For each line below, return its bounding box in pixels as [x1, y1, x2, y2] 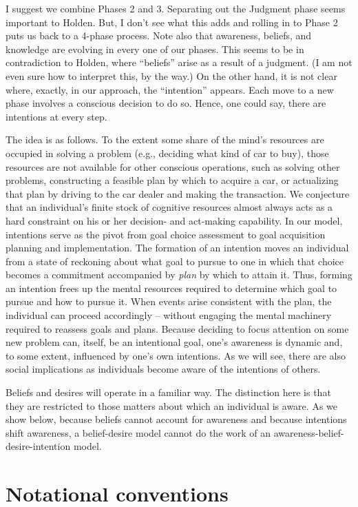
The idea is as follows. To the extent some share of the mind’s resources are [6, 132, 324, 147]
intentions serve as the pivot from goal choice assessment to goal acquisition [6, 227, 326, 241]
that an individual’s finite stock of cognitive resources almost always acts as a [6, 200, 333, 214]
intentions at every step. [6, 109, 107, 123]
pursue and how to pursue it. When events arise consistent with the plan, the [6, 294, 332, 309]
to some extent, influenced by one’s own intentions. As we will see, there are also [6, 348, 346, 362]
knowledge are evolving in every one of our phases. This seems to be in [6, 41, 304, 56]
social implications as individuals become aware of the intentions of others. [6, 362, 321, 376]
